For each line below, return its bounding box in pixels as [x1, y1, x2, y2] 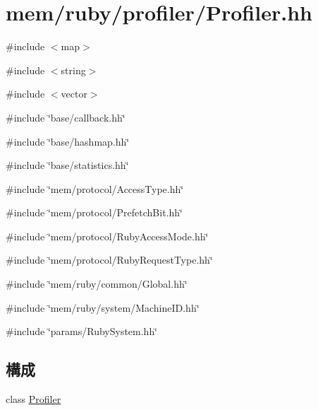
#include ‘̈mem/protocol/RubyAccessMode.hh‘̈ [6, 228, 209, 243]
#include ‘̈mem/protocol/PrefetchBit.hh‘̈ [6, 205, 183, 220]
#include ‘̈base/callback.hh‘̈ [6, 110, 126, 124]
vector [61, 86, 87, 101]
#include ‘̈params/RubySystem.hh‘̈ [6, 324, 158, 339]
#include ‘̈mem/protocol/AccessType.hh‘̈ [6, 181, 184, 196]
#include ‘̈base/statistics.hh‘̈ [6, 158, 129, 172]
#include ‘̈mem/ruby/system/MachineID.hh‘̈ [6, 300, 200, 315]
